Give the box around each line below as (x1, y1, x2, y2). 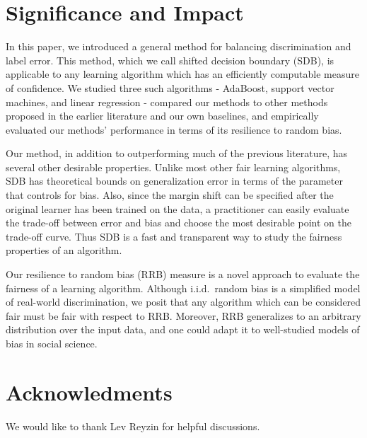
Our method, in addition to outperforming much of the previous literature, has (6, 146, 348, 161)
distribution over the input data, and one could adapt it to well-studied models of (6, 322, 360, 337)
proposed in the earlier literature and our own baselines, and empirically (6, 108, 319, 123)
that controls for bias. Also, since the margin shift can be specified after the (6, 188, 334, 202)
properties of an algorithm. (6, 243, 122, 258)
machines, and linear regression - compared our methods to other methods (6, 94, 328, 109)
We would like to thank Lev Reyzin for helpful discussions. (6, 418, 260, 433)
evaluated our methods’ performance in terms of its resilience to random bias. (6, 122, 342, 137)
